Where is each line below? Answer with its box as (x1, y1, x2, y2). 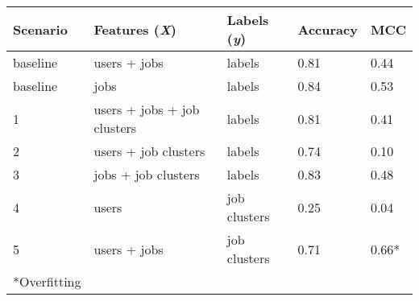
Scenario (13, 19, 68, 39)
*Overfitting (13, 272, 81, 291)
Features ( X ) (93, 19, 176, 39)
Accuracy (297, 19, 358, 39)
